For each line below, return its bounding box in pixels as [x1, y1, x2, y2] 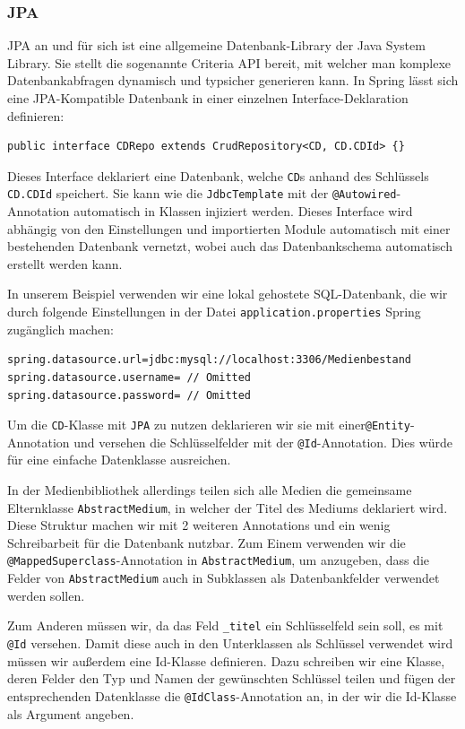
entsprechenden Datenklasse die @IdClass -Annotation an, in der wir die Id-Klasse [7, 686, 457, 705]
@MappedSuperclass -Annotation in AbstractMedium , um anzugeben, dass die [7, 551, 430, 569]
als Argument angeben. [7, 704, 134, 723]
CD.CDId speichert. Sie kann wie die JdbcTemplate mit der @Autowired [7, 184, 397, 203]
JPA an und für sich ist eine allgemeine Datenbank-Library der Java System [7, 36, 426, 55]
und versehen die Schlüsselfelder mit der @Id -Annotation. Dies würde [73, 432, 453, 451]
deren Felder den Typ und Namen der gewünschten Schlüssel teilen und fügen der [7, 669, 456, 688]
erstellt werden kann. [7, 254, 123, 273]
